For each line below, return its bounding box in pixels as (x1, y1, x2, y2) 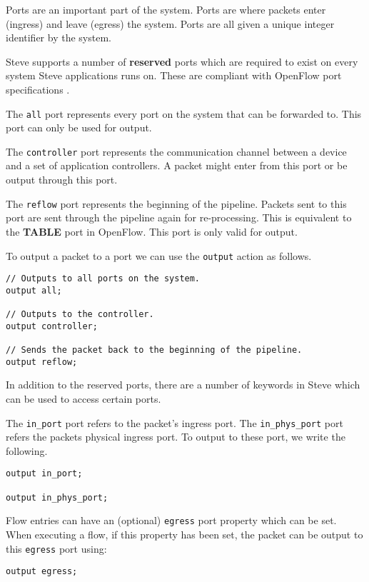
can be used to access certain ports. (6, 391, 161, 406)
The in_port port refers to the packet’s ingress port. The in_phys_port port (6, 415, 343, 430)
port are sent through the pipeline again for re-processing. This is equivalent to (6, 210, 352, 225)
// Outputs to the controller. (6, 309, 154, 320)
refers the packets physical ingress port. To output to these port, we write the (6, 429, 345, 444)
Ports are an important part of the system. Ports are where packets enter (6, 2, 326, 16)
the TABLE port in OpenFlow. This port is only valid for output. (6, 224, 298, 239)
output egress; (6, 566, 78, 577)
